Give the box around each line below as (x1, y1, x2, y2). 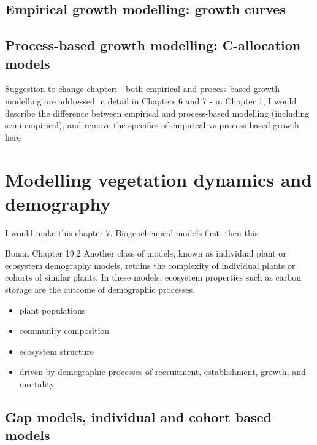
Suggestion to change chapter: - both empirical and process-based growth (5, 82, 280, 95)
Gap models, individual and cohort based (5, 407, 272, 426)
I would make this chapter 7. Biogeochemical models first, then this (5, 226, 259, 239)
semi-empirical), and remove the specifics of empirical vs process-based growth (5, 118, 299, 131)
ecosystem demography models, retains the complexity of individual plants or (5, 258, 296, 271)
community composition (19, 324, 110, 337)
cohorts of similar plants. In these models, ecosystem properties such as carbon (5, 271, 302, 284)
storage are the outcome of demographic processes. (5, 283, 195, 296)
